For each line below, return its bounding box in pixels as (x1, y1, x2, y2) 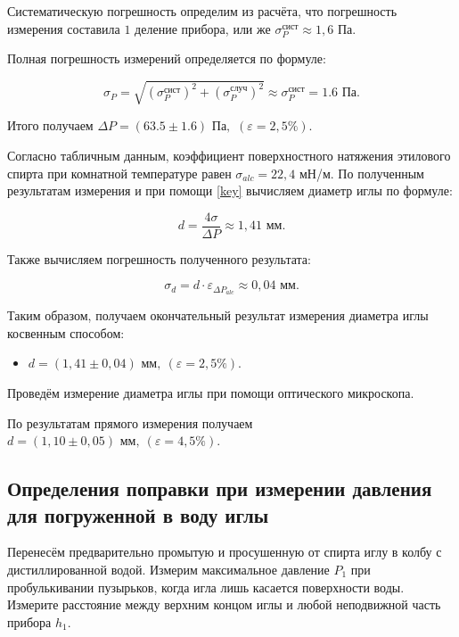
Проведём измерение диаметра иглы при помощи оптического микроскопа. (7, 384, 414, 401)
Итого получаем (7, 116, 94, 135)
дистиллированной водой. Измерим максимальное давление (7, 559, 330, 578)
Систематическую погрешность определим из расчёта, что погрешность (7, 2, 398, 20)
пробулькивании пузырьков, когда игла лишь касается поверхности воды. (7, 577, 405, 596)
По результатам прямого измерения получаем (7, 413, 253, 432)
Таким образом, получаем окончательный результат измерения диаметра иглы (7, 306, 429, 325)
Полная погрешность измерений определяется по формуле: (7, 49, 326, 68)
